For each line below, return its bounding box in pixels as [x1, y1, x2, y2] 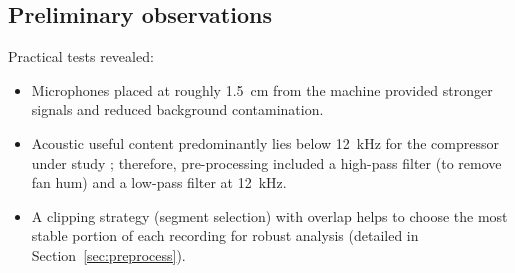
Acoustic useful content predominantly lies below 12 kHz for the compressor [31, 132, 499, 153]
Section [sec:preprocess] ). [31, 244, 186, 265]
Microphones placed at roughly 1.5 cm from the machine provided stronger [31, 79, 493, 100]
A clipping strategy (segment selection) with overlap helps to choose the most [31, 205, 508, 226]
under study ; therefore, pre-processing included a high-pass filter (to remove [31, 152, 502, 173]
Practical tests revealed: [8, 46, 154, 67]
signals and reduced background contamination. [31, 99, 324, 120]
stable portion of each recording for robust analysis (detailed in [31, 225, 419, 246]
